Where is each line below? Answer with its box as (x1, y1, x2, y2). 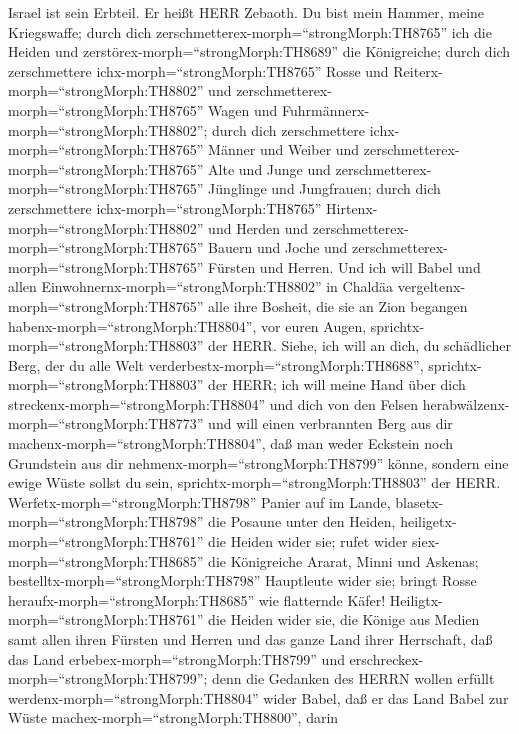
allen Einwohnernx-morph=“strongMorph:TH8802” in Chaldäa (8, 276, 394, 297)
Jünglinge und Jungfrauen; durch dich (208, 178, 441, 199)
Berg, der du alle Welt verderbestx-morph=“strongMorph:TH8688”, (8, 354, 424, 375)
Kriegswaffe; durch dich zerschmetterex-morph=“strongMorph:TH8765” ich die (8, 21, 492, 42)
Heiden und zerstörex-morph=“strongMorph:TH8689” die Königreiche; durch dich (8, 41, 511, 62)
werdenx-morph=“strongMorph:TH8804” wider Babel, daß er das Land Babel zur (8, 687, 509, 708)
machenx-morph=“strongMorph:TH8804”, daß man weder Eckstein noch (8, 433, 454, 454)
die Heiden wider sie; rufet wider (208, 531, 408, 552)
